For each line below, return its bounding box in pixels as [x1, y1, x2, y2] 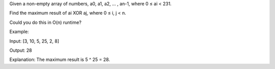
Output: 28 [9, 47, 33, 53]
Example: [9, 28, 29, 35]
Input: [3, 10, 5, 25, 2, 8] [9, 38, 60, 44]
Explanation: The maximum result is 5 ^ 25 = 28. [9, 56, 111, 63]
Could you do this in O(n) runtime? [9, 19, 81, 25]
